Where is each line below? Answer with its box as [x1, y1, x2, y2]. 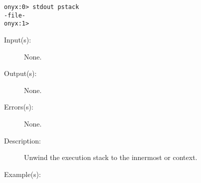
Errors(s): [4, 101, 33, 112]
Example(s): [4, 168, 41, 179]
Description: [4, 135, 41, 145]
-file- [4, 11, 25, 19]
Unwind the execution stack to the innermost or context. [24, 152, 198, 162]
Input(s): [4, 34, 31, 44]
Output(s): [4, 68, 37, 78]
